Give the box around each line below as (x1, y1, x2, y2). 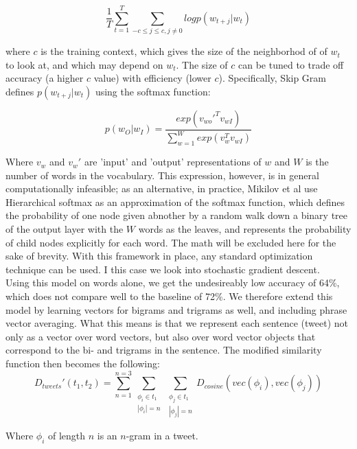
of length (47, 428, 86, 443)
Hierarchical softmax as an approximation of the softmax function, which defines (5, 194, 345, 209)
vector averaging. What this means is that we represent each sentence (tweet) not (5, 316, 348, 330)
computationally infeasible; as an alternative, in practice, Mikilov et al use (5, 181, 318, 196)
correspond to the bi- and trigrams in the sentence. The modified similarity (5, 343, 322, 357)
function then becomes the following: (5, 356, 160, 370)
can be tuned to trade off (238, 57, 344, 71)
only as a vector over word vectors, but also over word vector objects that (5, 329, 316, 343)
